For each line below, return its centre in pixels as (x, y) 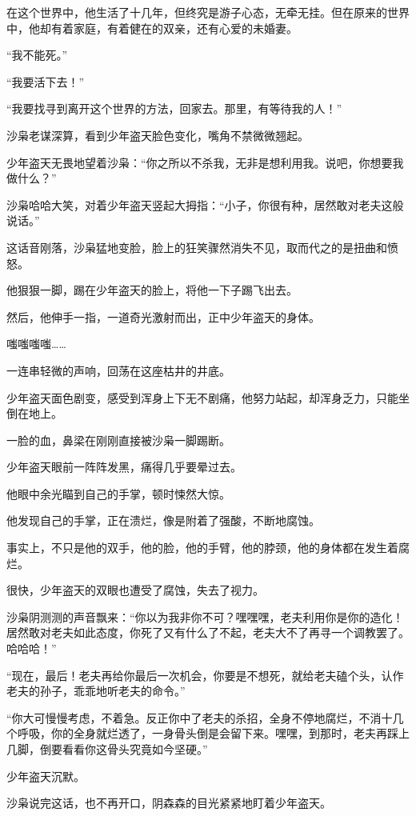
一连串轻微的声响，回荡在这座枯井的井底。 (118, 370)
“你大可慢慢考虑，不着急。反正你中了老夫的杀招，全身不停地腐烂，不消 (194, 717)
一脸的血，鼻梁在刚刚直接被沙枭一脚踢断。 (118, 440)
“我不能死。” (37, 55)
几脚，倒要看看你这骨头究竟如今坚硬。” (107, 749)
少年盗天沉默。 (46, 776)
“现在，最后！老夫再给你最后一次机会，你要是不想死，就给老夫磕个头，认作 (205, 675)
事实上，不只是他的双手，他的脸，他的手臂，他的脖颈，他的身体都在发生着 (202, 548)
